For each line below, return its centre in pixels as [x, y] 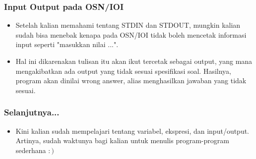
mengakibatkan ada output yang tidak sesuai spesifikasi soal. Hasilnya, [123, 71]
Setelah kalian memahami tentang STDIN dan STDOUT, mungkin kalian [128, 25]
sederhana [31, 150]
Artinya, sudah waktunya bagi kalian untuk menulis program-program [122, 140]
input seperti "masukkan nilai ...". [67, 44]
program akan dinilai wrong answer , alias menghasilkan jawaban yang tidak [131, 80]
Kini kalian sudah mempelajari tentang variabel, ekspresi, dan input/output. [132, 131]
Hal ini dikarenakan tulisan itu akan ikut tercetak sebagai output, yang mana [134, 61]
